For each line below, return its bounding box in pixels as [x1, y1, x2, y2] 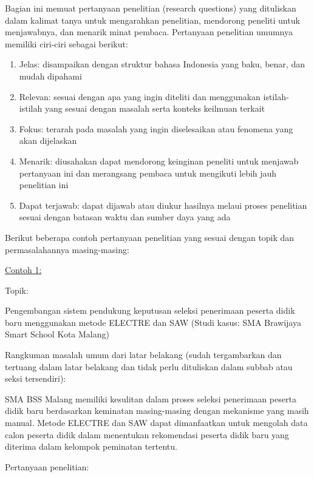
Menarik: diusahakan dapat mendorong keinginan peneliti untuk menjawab [19, 154, 299, 167]
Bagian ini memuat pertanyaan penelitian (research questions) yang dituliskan [5, 2, 296, 14]
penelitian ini [19, 178, 69, 191]
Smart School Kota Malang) [5, 328, 109, 340]
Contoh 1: [5, 263, 42, 276]
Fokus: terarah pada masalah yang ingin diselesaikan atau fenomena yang [19, 122, 293, 135]
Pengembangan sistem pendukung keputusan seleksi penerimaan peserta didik [5, 304, 295, 317]
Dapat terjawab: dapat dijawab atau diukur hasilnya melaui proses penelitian [19, 198, 307, 211]
